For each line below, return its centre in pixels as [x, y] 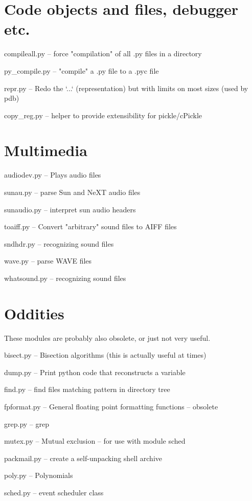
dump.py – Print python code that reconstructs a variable [95, 372]
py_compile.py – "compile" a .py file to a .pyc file [82, 70]
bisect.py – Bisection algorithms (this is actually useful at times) [105, 355]
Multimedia [46, 150]
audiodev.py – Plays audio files [53, 175]
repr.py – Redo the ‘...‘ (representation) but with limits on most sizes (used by [126, 88]
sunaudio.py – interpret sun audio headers [70, 209]
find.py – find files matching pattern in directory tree [87, 389]
